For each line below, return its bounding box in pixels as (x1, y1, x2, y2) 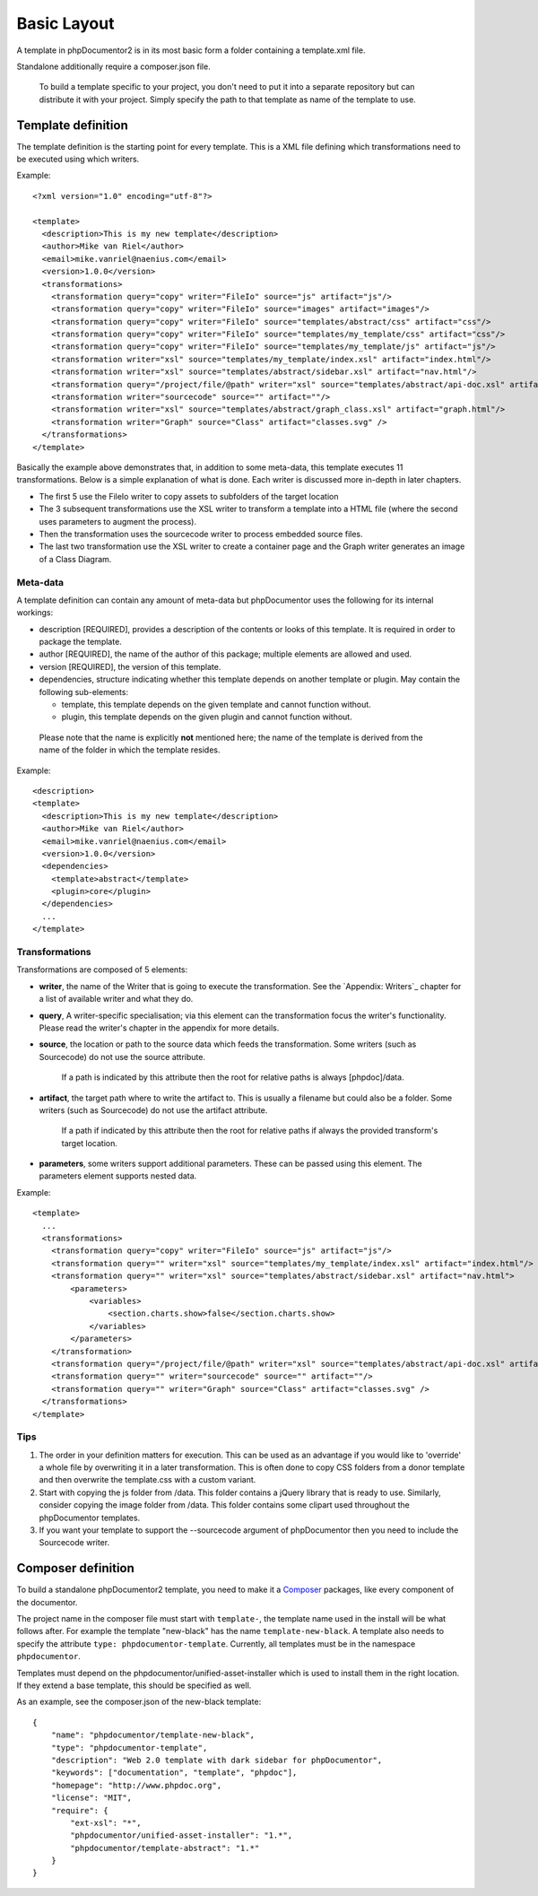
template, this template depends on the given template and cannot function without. (61, 700, 371, 709)
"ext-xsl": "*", (70, 1817, 142, 1828)
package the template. (39, 637, 123, 648)
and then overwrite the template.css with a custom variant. (39, 1474, 256, 1485)
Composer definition (16, 1561, 134, 1576)
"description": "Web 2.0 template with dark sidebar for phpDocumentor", (50, 1754, 383, 1765)
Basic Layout (16, 13, 115, 33)
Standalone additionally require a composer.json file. (16, 61, 211, 72)
